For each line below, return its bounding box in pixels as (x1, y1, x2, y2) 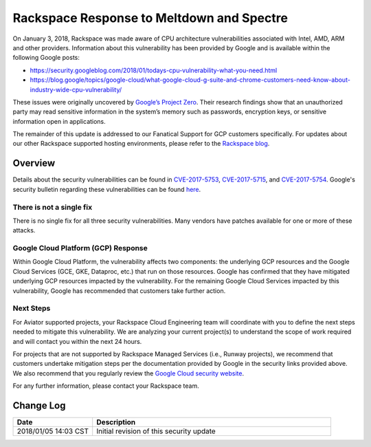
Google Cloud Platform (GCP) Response (12, 243, 148, 253)
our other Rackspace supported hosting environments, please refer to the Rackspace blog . (12, 140, 270, 148)
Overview (12, 157, 56, 169)
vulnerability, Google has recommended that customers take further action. (12, 286, 226, 295)
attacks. (12, 226, 36, 235)
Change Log (12, 400, 66, 411)
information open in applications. (12, 117, 106, 125)
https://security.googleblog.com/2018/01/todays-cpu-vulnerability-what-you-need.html (30, 66, 278, 74)
